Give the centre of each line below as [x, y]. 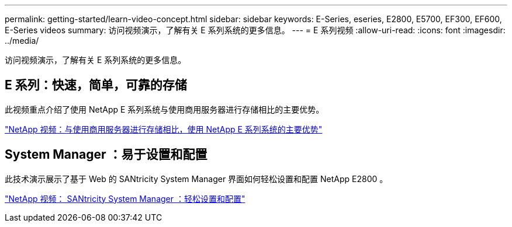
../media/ [22, 41]
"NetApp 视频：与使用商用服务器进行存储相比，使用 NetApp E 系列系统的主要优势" [164, 129]
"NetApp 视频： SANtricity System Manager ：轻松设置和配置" [125, 198]
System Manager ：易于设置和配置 [106, 155]
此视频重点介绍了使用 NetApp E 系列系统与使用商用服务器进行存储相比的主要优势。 [165, 109]
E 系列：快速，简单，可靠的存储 [96, 85]
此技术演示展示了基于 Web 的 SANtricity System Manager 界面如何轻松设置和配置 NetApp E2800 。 [196, 179]
